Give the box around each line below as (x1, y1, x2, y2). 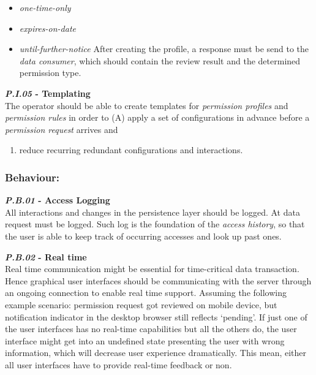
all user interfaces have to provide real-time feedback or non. (5, 358, 232, 371)
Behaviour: (5, 169, 60, 184)
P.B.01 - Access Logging (5, 194, 110, 206)
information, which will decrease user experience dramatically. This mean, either (5, 346, 307, 359)
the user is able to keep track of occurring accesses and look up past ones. (5, 229, 282, 242)
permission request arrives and (5, 123, 118, 135)
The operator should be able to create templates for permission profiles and (5, 99, 288, 112)
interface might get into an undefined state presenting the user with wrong (5, 334, 285, 347)
